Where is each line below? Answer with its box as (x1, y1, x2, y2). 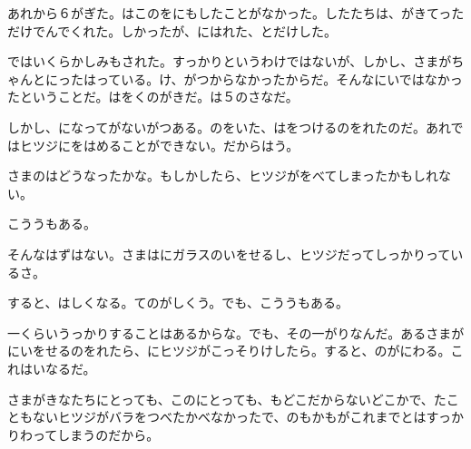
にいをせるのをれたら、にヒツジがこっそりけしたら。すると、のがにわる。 (7, 341, 451, 360)
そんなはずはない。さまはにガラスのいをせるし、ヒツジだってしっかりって (7, 244, 451, 263)
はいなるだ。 (19, 358, 96, 377)
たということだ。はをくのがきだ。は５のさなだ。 (7, 87, 299, 106)
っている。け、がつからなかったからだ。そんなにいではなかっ (95, 69, 463, 88)
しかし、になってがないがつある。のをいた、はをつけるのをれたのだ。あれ (7, 117, 451, 136)
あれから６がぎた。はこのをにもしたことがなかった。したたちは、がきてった (7, 4, 465, 22)
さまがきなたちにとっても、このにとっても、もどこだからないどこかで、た (7, 389, 446, 408)
